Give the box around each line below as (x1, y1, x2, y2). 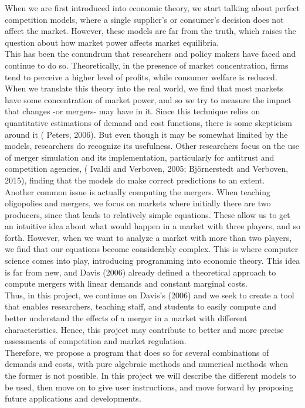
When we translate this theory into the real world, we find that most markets (5, 82, 283, 94)
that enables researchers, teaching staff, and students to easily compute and (5, 300, 277, 312)
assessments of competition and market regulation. (5, 335, 187, 347)
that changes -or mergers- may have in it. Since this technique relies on (5, 105, 260, 117)
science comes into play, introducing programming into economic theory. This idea (5, 254, 300, 267)
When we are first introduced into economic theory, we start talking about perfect (5, 2, 300, 13)
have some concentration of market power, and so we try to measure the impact (5, 93, 292, 106)
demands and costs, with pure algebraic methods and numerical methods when (5, 358, 289, 370)
